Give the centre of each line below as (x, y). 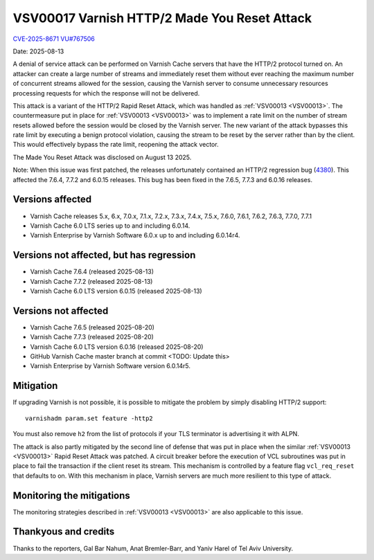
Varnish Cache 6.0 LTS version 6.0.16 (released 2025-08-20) (117, 347)
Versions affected (52, 200)
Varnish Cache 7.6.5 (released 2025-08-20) (92, 327)
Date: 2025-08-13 (38, 51)
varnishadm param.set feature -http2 (89, 418)
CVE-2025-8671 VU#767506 (54, 39)
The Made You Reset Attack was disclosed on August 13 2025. (102, 157)
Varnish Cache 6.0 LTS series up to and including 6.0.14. (110, 226)
